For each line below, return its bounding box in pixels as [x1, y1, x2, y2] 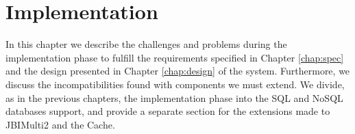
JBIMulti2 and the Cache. [5, 117, 115, 131]
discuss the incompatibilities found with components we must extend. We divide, [5, 77, 345, 91]
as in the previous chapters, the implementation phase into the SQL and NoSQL [5, 90, 343, 105]
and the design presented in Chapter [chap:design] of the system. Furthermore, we [5, 64, 350, 78]
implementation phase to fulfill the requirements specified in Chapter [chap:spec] [5, 50, 344, 64]
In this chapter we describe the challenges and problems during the [5, 37, 287, 51]
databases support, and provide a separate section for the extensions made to [5, 104, 330, 118]
